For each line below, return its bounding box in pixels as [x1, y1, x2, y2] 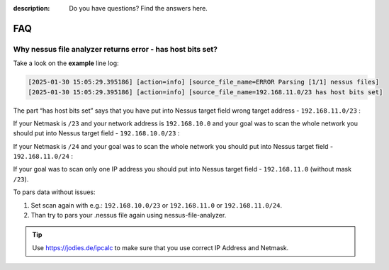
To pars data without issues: [13, 188, 96, 196]
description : [13, 4, 50, 12]
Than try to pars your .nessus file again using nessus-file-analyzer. [30, 211, 227, 220]
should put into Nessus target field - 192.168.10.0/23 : [13, 129, 180, 137]
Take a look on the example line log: [13, 59, 120, 67]
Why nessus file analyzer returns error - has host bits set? [13, 44, 218, 54]
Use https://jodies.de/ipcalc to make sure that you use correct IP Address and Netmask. [32, 243, 289, 252]
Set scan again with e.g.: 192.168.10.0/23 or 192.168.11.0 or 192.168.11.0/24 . [30, 201, 283, 209]
